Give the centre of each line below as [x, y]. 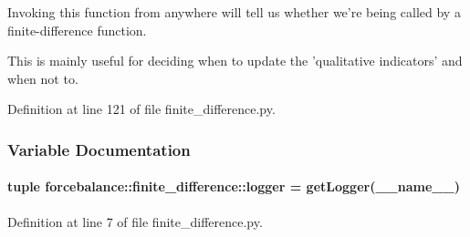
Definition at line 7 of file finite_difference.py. [135, 221]
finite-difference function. [77, 30]
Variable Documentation [99, 149]
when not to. [43, 78]
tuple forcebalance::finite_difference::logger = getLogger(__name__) [234, 186]
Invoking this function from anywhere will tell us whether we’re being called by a [234, 12]
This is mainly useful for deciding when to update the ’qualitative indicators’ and [235, 61]
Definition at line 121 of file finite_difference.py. [141, 109]
